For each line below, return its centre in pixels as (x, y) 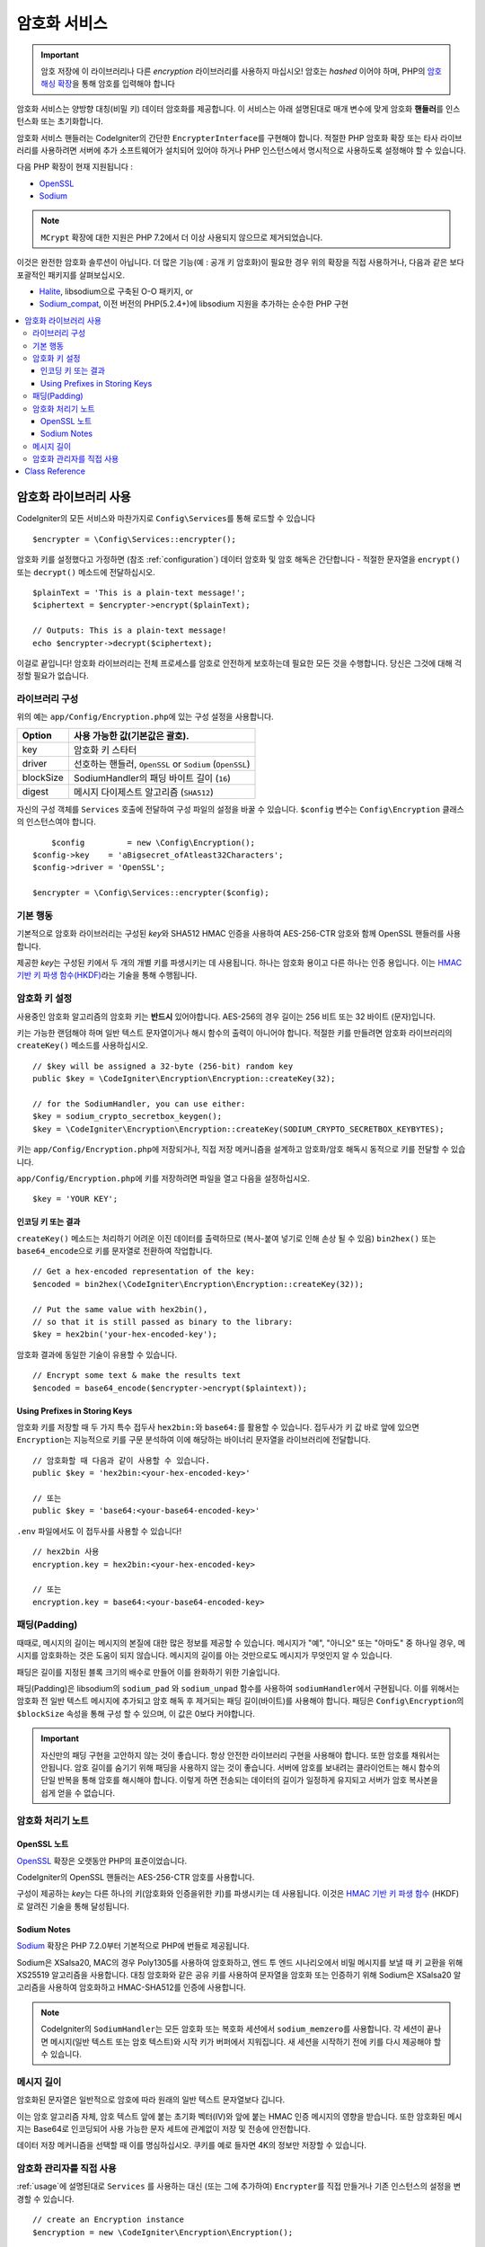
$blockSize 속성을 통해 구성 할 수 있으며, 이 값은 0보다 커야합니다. (136, 1713)
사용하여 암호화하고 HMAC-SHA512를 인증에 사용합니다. (147, 1987)
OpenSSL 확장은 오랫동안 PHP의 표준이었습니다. (102, 1861)
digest (35, 791)
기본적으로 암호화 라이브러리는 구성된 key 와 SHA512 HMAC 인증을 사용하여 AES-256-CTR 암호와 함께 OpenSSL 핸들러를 (230, 934)
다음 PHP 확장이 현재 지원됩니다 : (75, 167)
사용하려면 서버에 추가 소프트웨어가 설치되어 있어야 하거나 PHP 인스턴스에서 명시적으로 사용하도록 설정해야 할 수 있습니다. (253, 150)
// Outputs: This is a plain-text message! (130, 631)
